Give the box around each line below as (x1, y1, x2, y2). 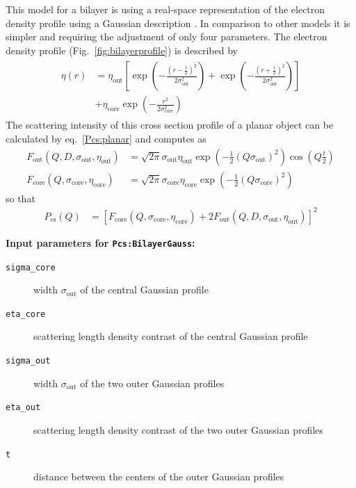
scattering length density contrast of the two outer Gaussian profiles (33, 422, 323, 437)
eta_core (6, 309, 46, 319)
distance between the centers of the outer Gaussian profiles (33, 469, 284, 484)
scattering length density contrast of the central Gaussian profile (33, 329, 308, 343)
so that (6, 190, 35, 205)
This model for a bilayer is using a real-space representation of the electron (6, 2, 325, 16)
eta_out (6, 402, 41, 413)
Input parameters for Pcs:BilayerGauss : (6, 235, 195, 250)
